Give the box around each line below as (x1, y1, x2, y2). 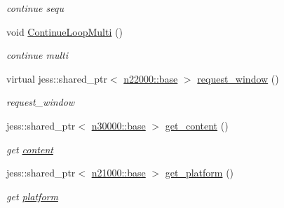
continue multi (6, 48, 69, 62)
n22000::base (123, 71, 178, 85)
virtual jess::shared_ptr (6, 71, 107, 85)
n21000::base (91, 165, 146, 180)
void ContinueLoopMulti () (6, 24, 123, 39)
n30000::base (91, 118, 146, 132)
